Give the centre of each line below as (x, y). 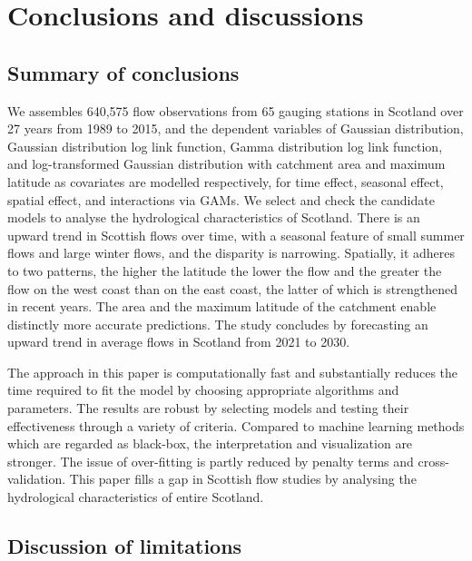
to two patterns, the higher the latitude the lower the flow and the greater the (225, 270)
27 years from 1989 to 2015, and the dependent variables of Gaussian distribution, (236, 128)
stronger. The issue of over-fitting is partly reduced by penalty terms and (211, 461)
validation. (37, 479)
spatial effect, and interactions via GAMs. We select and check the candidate (221, 199)
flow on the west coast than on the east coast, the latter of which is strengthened (232, 288)
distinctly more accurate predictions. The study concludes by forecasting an (218, 324)
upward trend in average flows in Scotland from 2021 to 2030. (179, 342)
